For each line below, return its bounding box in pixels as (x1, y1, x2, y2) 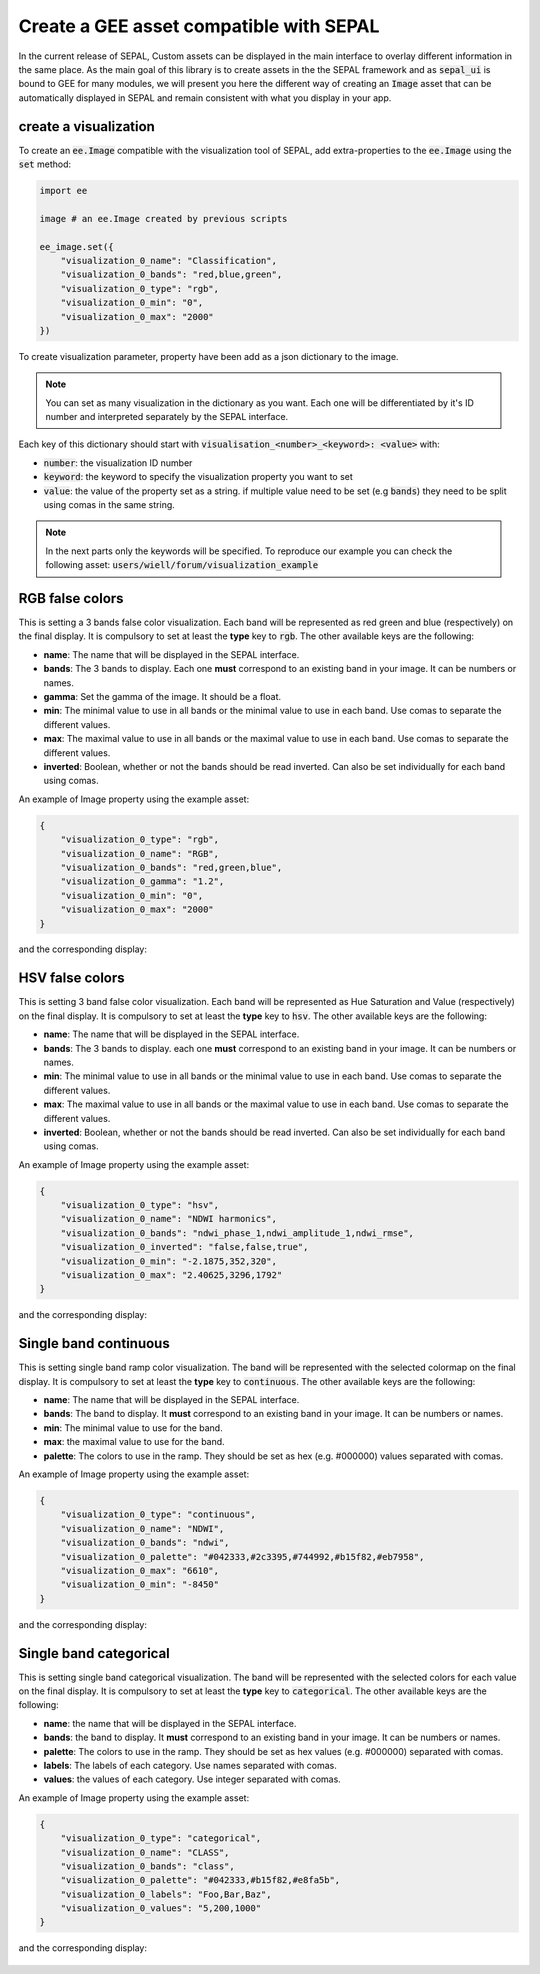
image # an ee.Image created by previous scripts (39, 213, 288, 224)
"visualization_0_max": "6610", (60, 1565, 220, 1576)
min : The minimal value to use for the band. (43, 1421, 224, 1434)
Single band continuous (18, 1335, 170, 1352)
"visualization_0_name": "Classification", (60, 255, 277, 266)
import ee (39, 185, 88, 196)
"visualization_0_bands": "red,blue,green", (60, 269, 283, 280)
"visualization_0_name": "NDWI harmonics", (60, 1213, 277, 1225)
